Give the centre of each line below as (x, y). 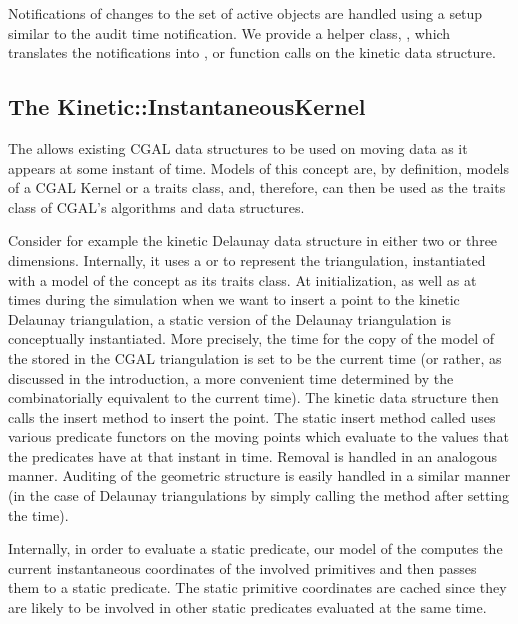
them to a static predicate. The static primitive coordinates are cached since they (257, 587)
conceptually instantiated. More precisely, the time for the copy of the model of (251, 338)
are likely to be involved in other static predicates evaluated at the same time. (247, 607)
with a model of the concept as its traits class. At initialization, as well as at (242, 279)
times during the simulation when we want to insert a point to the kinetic (234, 299)
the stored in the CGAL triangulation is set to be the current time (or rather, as (255, 357)
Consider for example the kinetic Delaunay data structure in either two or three (253, 240)
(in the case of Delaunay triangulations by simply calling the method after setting (259, 495)
